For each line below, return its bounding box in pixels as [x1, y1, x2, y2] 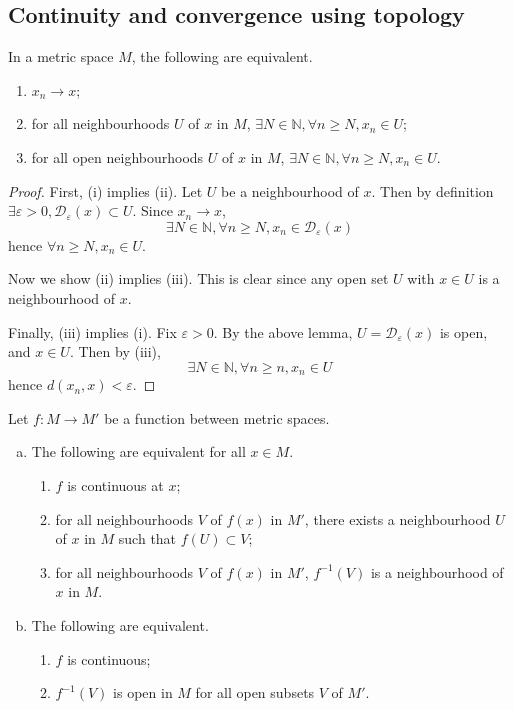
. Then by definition [371, 180, 494, 201]
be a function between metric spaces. [104, 407, 330, 428]
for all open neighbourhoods [31, 146, 204, 167]
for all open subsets [195, 682, 315, 703]
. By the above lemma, [213, 321, 353, 342]
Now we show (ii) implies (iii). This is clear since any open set [8, 268, 389, 289]
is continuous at [67, 474, 164, 495]
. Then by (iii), [69, 341, 161, 362]
